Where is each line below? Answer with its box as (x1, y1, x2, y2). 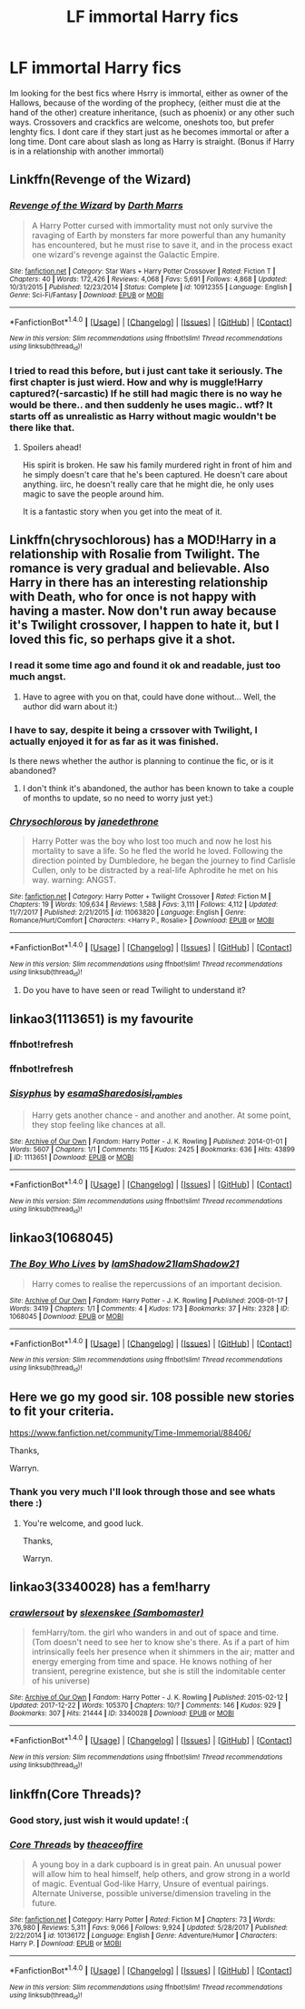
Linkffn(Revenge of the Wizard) (9, 172, 192, 187)
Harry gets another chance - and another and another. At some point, (31, 1110, 292, 1120)
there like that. (9, 421, 75, 434)
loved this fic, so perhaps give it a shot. (9, 632, 236, 648)
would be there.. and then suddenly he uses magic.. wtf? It (9, 398, 273, 411)
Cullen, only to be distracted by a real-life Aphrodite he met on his (31, 865, 279, 876)
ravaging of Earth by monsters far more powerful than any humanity (31, 229, 286, 240)
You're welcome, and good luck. (22, 1517, 143, 1529)
